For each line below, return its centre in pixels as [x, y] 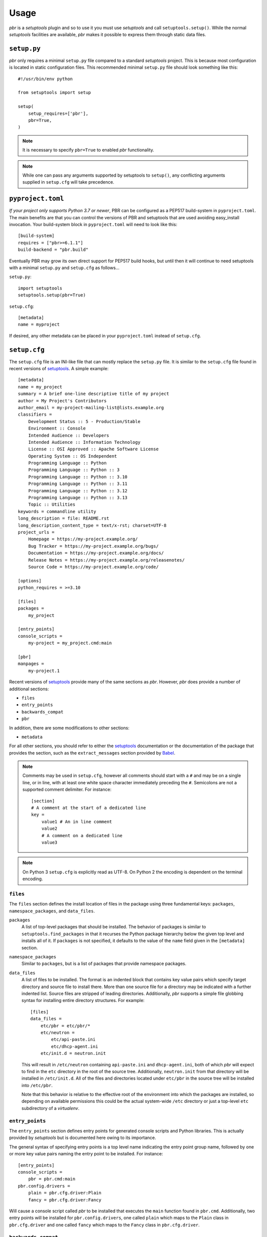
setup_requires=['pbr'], [58, 113]
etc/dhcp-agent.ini [75, 1046]
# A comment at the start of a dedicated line [89, 808]
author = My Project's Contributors [62, 401]
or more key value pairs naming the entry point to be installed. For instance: [86, 1154]
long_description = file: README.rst [64, 519]
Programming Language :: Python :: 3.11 [78, 484]
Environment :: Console [57, 428]
